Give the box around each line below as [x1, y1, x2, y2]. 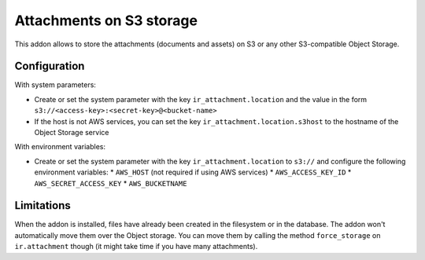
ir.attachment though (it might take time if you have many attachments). [14, 242, 258, 251]
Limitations [14, 199, 71, 212]
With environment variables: [14, 142, 106, 152]
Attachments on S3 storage [14, 12, 198, 29]
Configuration [14, 60, 85, 73]
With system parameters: [14, 80, 96, 90]
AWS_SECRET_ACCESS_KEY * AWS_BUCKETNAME [34, 178, 187, 188]
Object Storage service [34, 128, 109, 137]
